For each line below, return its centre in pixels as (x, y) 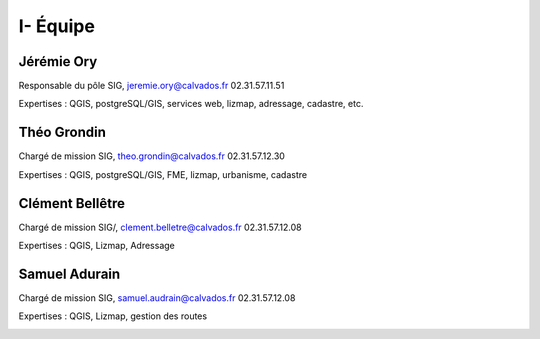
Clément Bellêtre (71, 203)
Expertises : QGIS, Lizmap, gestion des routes (113, 316)
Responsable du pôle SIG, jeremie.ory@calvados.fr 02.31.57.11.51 (151, 86)
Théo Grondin (62, 132)
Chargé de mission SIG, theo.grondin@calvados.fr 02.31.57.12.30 (151, 156)
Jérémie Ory (58, 61)
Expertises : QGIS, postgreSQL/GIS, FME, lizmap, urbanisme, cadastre (163, 174)
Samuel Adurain (69, 273)
